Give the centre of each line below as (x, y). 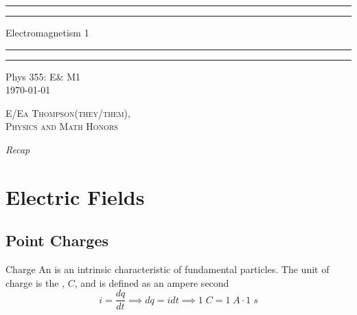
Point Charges (57, 240)
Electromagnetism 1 (47, 32)
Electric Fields (75, 196)
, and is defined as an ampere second (152, 282)
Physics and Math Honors (62, 126)
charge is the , (35, 282)
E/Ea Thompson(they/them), (68, 112)
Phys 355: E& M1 (43, 76)
